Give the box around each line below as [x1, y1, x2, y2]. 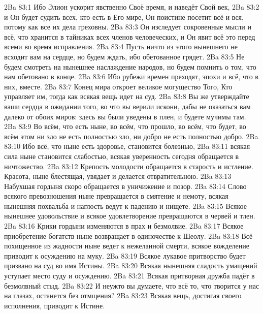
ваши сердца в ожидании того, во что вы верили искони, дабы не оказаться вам [4, 101, 251, 111]
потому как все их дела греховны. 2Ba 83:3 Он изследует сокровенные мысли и [4, 21, 251, 32]
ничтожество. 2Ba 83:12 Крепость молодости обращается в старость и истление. [4, 161, 253, 171]
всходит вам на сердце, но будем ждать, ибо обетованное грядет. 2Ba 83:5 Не [4, 51, 245, 61]
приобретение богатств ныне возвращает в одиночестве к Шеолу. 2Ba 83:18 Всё [4, 230, 253, 241]
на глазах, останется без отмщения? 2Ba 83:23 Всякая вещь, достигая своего [4, 290, 242, 301]
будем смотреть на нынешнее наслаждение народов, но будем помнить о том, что [4, 61, 256, 72]
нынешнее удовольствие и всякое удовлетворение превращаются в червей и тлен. [4, 210, 255, 221]
